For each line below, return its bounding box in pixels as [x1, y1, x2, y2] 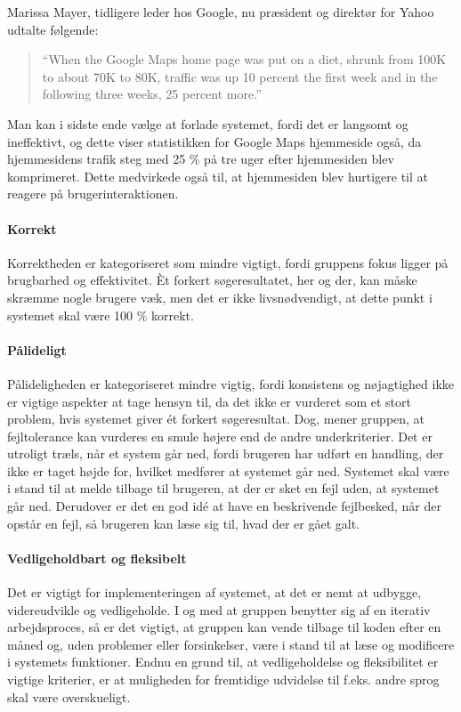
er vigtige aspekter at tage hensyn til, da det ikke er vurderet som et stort [7, 392, 411, 410]
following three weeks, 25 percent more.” [42, 85, 262, 103]
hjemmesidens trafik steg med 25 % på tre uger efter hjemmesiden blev [7, 150, 394, 168]
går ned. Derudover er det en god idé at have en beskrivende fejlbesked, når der [7, 497, 441, 515]
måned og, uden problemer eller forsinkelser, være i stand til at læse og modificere [7, 635, 455, 653]
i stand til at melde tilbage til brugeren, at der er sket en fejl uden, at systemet [7, 479, 440, 498]
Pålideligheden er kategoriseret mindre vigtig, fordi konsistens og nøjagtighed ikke [7, 374, 455, 392]
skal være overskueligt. [7, 687, 131, 706]
